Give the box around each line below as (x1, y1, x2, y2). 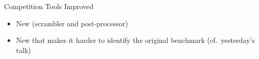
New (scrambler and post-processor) (16, 18, 128, 28)
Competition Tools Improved (4, 1, 94, 11)
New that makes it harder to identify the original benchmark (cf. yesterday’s (16, 35, 255, 45)
